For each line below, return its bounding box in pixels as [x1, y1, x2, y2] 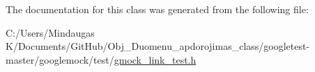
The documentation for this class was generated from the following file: [6, 2, 309, 16]
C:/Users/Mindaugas [6, 25, 95, 39]
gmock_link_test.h [114, 52, 197, 66]
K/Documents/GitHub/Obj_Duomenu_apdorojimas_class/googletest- [6, 39, 310, 53]
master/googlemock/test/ [6, 52, 114, 66]
